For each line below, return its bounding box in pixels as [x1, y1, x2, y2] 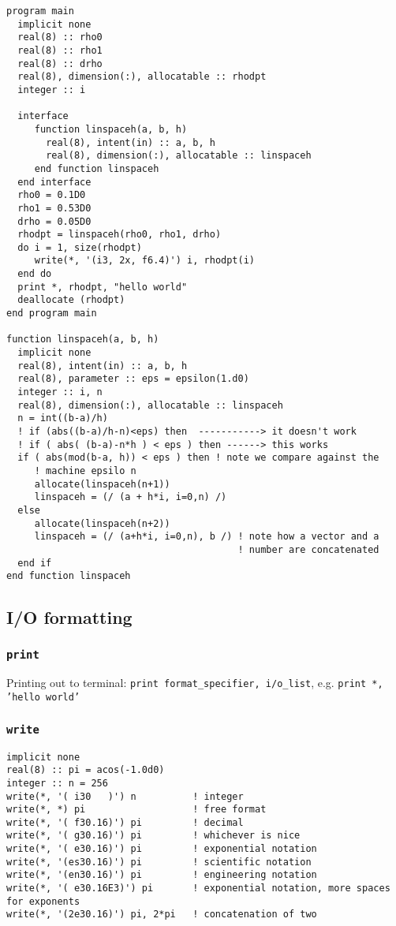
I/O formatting [6, 605, 133, 629]
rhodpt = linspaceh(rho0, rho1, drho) [17, 229, 222, 241]
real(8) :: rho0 [17, 32, 103, 43]
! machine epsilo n [34, 465, 136, 476]
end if [17, 557, 52, 569]
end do [17, 268, 52, 280]
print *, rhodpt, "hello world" [17, 281, 188, 293]
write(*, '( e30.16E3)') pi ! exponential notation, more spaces [6, 883, 390, 894]
